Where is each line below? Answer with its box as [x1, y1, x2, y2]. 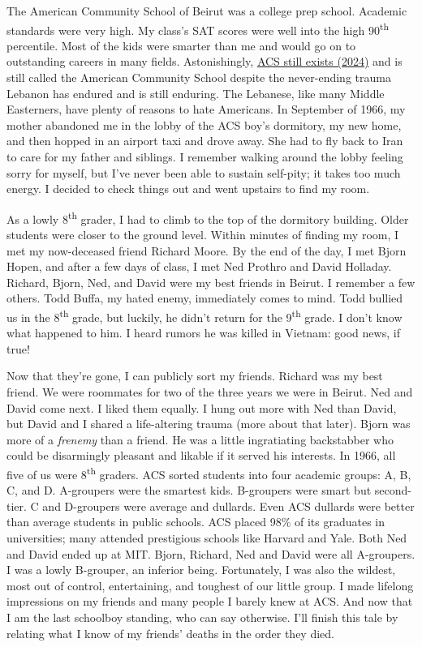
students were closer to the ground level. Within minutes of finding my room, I [6, 226, 399, 243]
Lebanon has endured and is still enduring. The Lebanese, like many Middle [6, 84, 385, 101]
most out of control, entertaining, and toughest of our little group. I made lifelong [6, 576, 414, 593]
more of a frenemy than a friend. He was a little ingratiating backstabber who [6, 431, 394, 448]
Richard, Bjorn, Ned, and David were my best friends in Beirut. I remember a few [6, 273, 416, 290]
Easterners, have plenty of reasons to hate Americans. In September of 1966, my [6, 101, 406, 118]
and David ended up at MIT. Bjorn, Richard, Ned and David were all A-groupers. [6, 545, 416, 562]
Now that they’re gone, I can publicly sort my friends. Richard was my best [6, 367, 383, 384]
